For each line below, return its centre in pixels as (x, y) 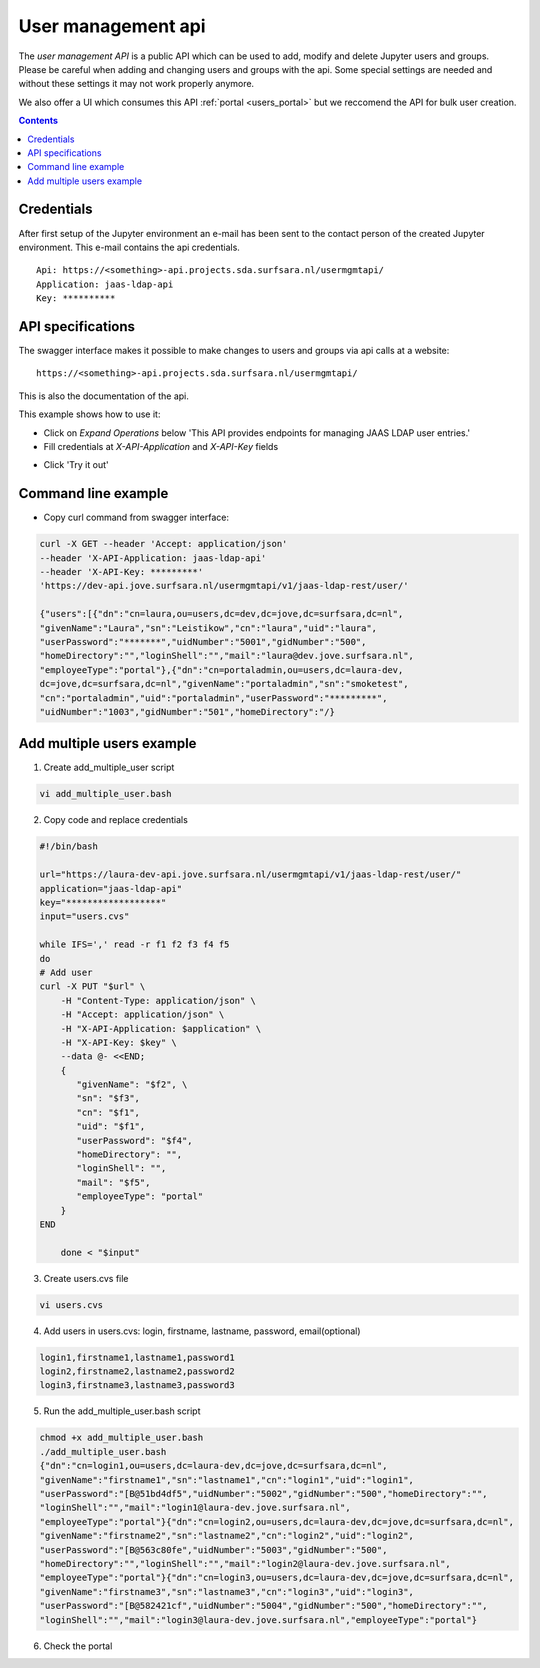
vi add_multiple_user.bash (105, 794)
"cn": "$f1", (108, 1112)
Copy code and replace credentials (116, 820)
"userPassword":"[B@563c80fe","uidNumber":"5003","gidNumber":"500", (213, 1549)
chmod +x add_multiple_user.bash (121, 1438)
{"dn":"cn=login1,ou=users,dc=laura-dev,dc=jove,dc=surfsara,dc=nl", (213, 1466)
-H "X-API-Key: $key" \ (118, 1042)
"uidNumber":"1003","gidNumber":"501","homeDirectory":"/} (187, 711)
